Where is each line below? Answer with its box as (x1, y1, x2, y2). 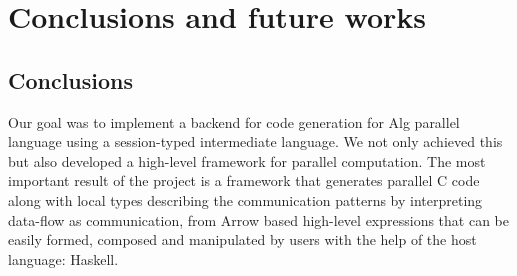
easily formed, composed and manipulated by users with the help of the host (8, 229, 477, 250)
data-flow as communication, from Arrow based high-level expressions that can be (8, 209, 510, 230)
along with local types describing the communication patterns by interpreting (8, 189, 483, 210)
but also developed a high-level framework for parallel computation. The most (8, 150, 486, 171)
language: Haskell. (8, 248, 119, 269)
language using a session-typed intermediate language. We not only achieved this (8, 131, 503, 152)
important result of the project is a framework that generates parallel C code (8, 170, 480, 191)
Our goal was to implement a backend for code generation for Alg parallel (8, 111, 460, 132)
